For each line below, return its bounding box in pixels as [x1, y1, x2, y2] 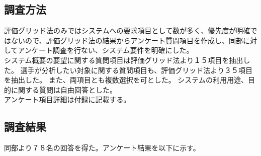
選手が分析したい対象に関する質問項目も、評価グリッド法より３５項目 [20, 64, 252, 75]
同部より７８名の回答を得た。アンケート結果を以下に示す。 [4, 142, 200, 153]
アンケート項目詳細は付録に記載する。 [4, 94, 131, 105]
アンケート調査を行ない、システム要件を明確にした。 [18, 45, 194, 55]
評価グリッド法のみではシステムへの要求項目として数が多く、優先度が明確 [4, 25, 250, 36]
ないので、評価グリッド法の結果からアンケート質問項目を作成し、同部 [11, 35, 243, 45]
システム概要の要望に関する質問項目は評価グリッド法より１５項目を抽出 [4, 54, 243, 65]
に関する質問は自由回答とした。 [11, 84, 117, 95]
